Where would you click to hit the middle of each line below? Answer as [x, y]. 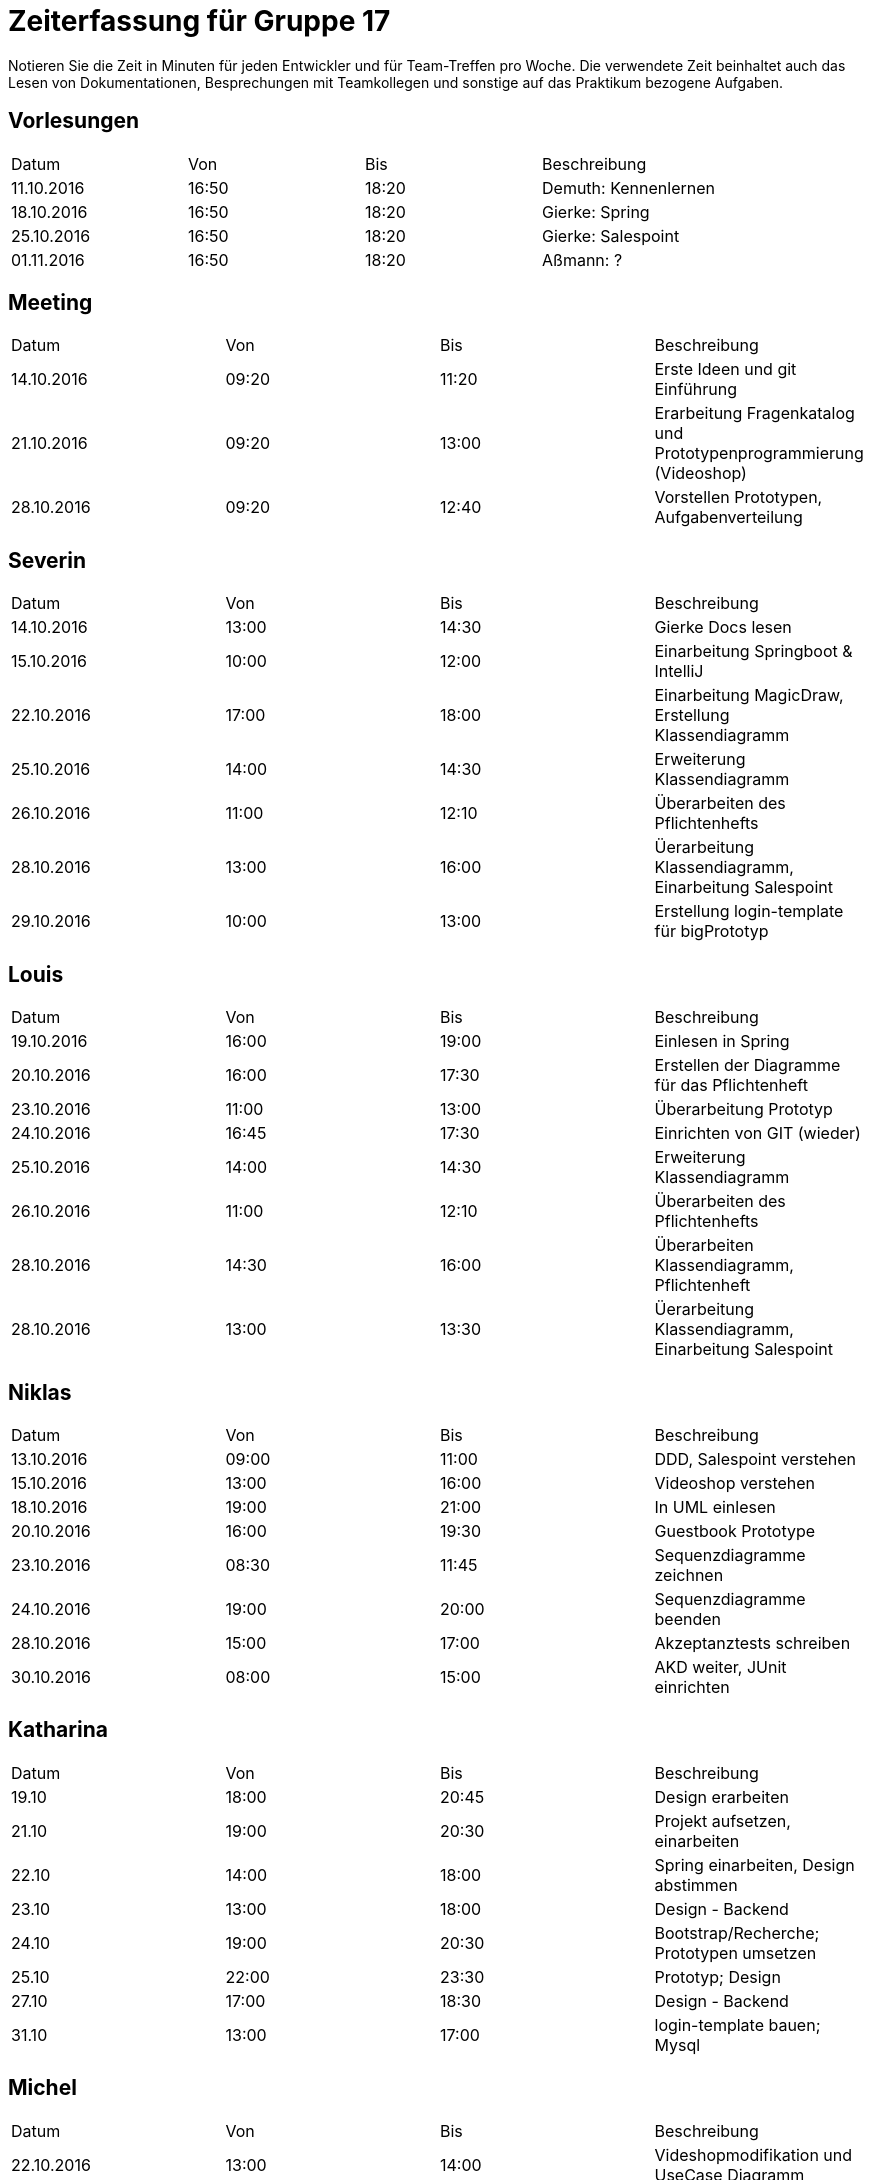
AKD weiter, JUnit [720, 1666]
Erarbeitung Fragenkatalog [754, 413]
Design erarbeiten [721, 1796]
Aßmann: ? [582, 259]
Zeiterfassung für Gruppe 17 [199, 21]
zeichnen [689, 1574]
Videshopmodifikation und [753, 2154]
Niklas [40, 1392]
